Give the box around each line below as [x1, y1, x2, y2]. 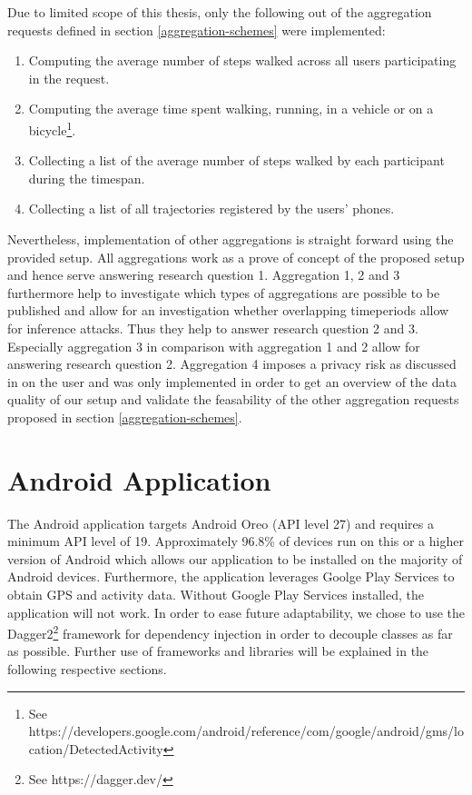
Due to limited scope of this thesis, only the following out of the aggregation [7, 3, 432, 21]
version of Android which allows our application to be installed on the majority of [7, 549, 463, 568]
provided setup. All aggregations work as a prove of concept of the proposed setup [7, 247, 465, 266]
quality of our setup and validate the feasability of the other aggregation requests [7, 390, 459, 409]
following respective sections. [7, 660, 167, 679]
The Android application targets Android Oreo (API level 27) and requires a [7, 513, 435, 532]
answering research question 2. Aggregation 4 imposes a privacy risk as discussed [7, 354, 457, 373]
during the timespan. [28, 168, 145, 187]
